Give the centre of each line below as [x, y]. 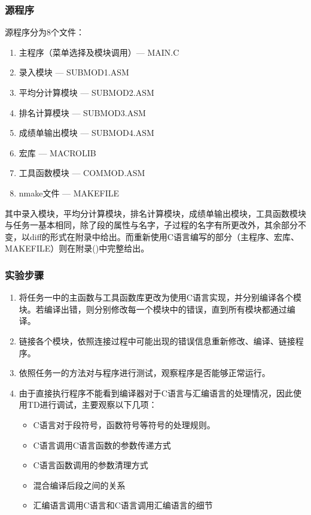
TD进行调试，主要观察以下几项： [92, 405]
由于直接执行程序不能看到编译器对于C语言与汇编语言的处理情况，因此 [156, 393]
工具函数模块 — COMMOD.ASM [82, 173]
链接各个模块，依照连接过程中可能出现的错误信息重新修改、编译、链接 [157, 340]
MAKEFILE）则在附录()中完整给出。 [77, 248]
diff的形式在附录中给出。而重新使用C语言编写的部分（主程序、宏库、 [164, 236]
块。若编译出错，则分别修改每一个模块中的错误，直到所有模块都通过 [153, 309]
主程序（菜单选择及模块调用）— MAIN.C [99, 52]
